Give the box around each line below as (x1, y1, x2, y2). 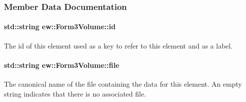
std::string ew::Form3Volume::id (4, 21, 116, 32)
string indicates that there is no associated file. (4, 88, 146, 99)
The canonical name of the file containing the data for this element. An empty (4, 79, 242, 89)
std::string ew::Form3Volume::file (4, 59, 120, 70)
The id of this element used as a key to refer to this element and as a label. (4, 40, 233, 51)
